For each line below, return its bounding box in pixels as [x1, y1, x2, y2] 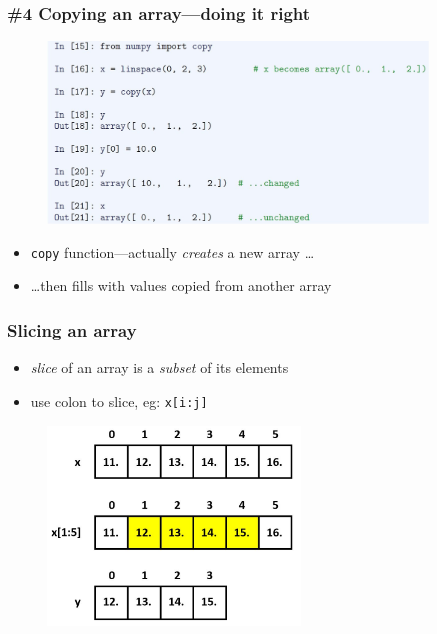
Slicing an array [7, 317, 137, 342]
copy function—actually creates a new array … [30, 241, 315, 262]
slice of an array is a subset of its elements [30, 357, 289, 378]
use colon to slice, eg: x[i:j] [30, 390, 208, 411]
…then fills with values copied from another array [30, 275, 332, 296]
